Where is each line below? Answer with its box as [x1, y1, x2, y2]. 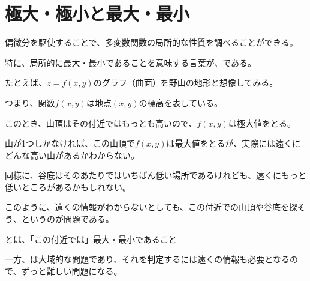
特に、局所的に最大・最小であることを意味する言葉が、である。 [5, 56, 257, 68]
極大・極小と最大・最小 [5, 1, 190, 26]
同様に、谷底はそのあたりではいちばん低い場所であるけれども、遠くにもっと [5, 169, 307, 181]
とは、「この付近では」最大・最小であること [5, 232, 177, 245]
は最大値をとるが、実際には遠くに [166, 137, 301, 150]
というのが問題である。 [21, 213, 114, 225]
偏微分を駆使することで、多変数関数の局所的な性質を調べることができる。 [5, 36, 298, 49]
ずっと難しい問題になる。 [21, 264, 122, 277]
